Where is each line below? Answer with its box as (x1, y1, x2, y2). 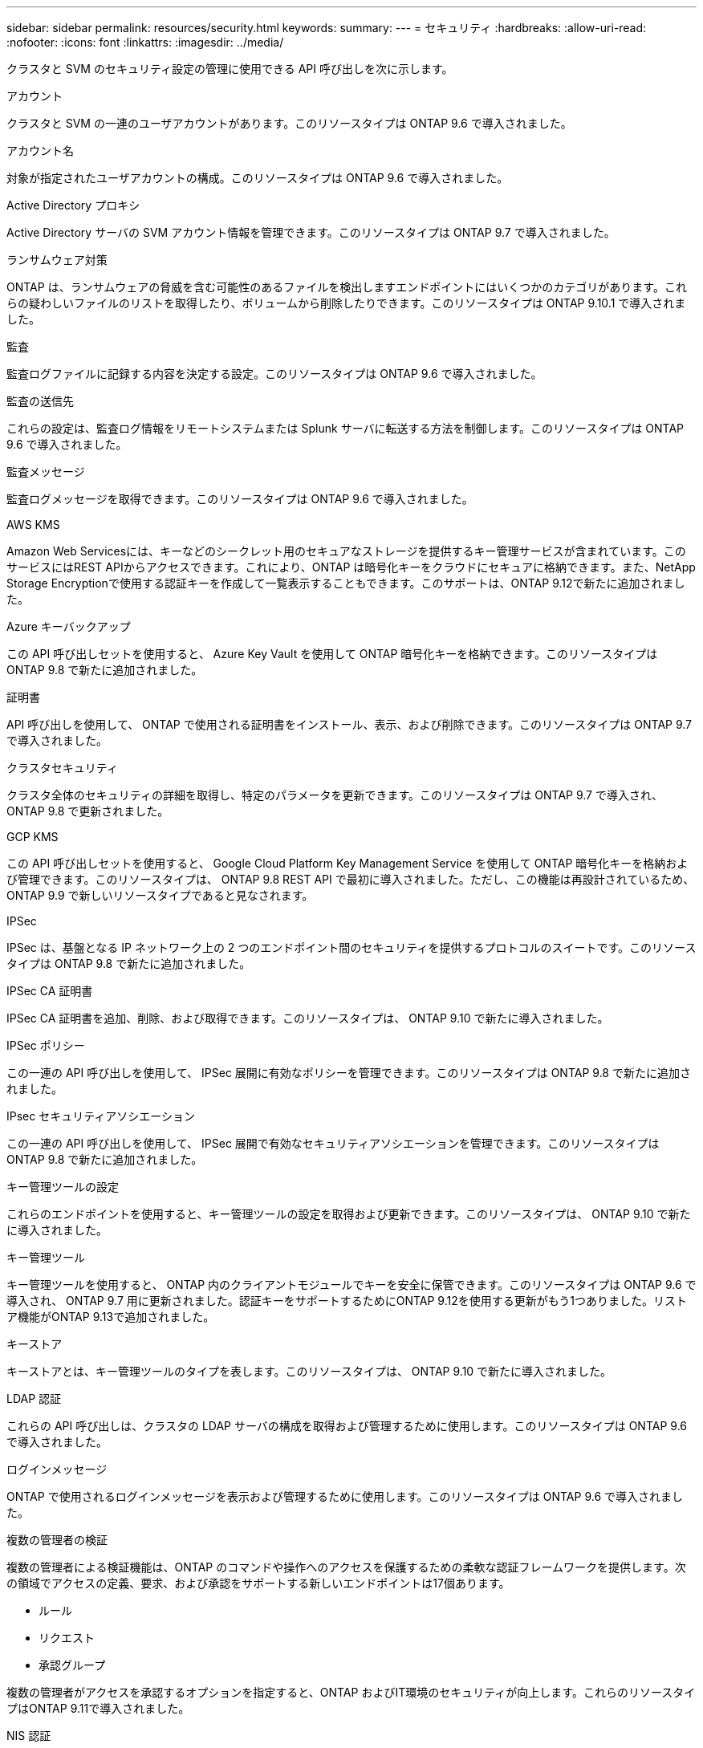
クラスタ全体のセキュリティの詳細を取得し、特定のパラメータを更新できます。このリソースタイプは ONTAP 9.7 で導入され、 (6, 788, 664, 802)
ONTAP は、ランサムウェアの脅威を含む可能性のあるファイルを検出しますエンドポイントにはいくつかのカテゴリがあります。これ (6, 280, 687, 294)
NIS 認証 (6, 1729, 51, 1742)
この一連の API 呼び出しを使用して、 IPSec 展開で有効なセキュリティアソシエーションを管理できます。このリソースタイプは (6, 1136, 660, 1150)
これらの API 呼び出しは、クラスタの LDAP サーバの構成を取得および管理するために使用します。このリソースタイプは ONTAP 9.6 (6, 1419, 687, 1433)
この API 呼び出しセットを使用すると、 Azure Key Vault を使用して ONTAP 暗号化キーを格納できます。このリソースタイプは (6, 647, 658, 661)
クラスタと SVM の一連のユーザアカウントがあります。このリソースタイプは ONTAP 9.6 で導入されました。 (6, 116, 572, 130)
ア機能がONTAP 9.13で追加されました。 (6, 1310, 215, 1323)
